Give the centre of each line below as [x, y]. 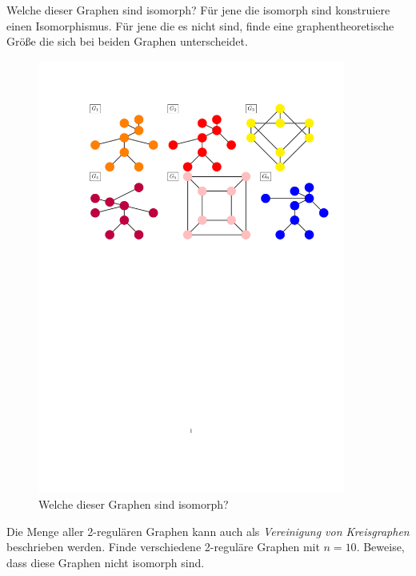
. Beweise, [380, 547]
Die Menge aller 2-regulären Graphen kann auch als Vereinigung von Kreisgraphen [208, 531]
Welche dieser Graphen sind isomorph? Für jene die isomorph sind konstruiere [198, 10]
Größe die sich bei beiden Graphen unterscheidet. [127, 41]
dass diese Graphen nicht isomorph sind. [106, 562]
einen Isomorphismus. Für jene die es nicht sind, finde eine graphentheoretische [200, 25]
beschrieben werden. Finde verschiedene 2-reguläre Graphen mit [163, 547]
